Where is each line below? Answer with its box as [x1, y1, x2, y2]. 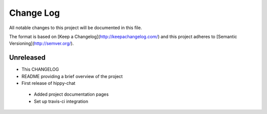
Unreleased [9, 53, 46, 62]
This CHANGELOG [21, 67, 59, 73]
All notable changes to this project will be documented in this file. [9, 25, 142, 31]
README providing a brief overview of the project [21, 73, 123, 79]
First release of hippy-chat [21, 80, 76, 86]
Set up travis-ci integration [34, 98, 89, 104]
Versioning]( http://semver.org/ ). [9, 40, 74, 46]
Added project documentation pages [34, 91, 109, 97]
